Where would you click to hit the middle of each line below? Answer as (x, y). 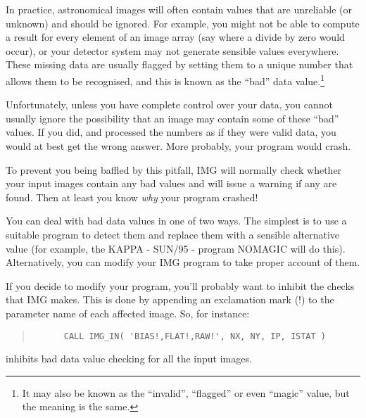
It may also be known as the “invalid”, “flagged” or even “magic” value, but (186, 392)
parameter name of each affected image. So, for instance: (128, 313)
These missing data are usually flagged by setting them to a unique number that (179, 64)
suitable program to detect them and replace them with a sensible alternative (173, 234)
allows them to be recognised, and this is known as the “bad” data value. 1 (165, 80)
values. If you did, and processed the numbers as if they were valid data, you (171, 132)
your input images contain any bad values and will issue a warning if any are (171, 183)
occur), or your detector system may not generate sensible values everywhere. (172, 50)
